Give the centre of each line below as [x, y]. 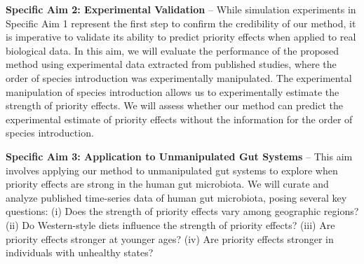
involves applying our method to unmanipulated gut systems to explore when [172, 170]
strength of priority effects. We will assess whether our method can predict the [174, 105]
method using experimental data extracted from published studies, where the [171, 64]
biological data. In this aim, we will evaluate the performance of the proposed [173, 50]
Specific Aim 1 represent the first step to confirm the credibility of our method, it [181, 23]
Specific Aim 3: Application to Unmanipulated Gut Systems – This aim [179, 156]
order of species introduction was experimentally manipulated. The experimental [179, 77]
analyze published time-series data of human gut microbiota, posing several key [176, 197]
